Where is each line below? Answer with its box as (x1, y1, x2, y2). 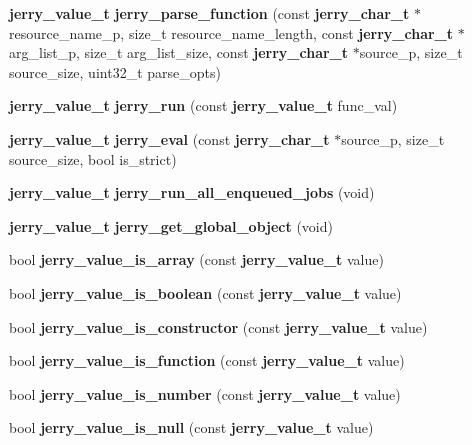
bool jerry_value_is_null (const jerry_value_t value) (9, 417, 374, 438)
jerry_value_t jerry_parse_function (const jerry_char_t (9, 3, 410, 23)
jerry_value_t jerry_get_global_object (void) (9, 215, 333, 236)
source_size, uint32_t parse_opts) (9, 61, 221, 82)
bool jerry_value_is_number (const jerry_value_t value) (9, 383, 401, 404)
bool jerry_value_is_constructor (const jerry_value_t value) (9, 316, 428, 337)
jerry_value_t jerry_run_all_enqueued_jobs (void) (9, 182, 375, 203)
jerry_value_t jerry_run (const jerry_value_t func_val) (9, 95, 398, 116)
